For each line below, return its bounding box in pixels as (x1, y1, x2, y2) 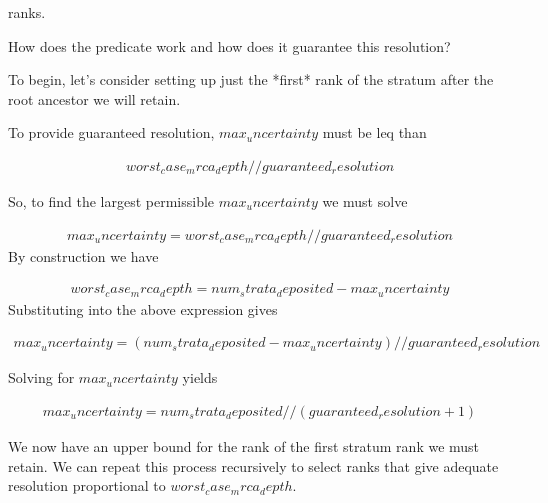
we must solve (322, 191, 408, 211)
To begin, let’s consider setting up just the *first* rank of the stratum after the (8, 69, 494, 90)
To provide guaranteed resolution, (8, 122, 215, 143)
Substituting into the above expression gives (8, 298, 278, 319)
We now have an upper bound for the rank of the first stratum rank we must (8, 435, 480, 456)
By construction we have (8, 245, 159, 266)
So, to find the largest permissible (8, 191, 215, 211)
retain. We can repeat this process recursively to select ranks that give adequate (8, 455, 499, 476)
